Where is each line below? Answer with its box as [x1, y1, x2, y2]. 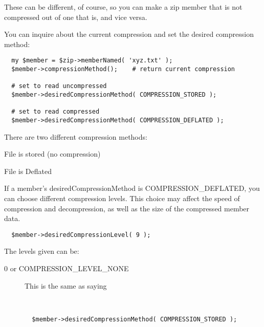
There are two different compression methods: [4, 131, 147, 142]
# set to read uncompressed [11, 82, 107, 90]
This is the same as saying [25, 280, 107, 291]
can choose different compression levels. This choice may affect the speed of [4, 193, 240, 203]
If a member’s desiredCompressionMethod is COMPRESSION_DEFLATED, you [4, 183, 260, 193]
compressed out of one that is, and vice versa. [4, 11, 147, 22]
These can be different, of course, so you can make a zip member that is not [4, 2, 243, 12]
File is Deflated [4, 165, 52, 176]
